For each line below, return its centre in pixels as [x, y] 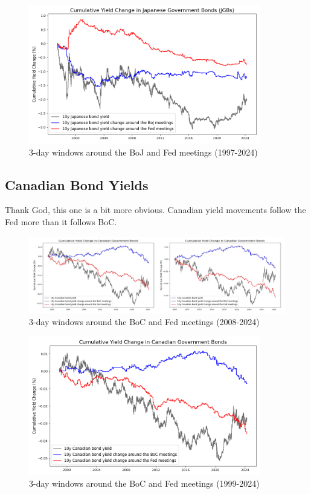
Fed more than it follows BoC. [61, 221]
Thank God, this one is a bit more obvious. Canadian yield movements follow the [155, 210]
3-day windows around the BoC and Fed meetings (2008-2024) [144, 322]
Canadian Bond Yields [77, 184]
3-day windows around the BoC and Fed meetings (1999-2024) [144, 483]
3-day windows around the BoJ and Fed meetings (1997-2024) [143, 152]
